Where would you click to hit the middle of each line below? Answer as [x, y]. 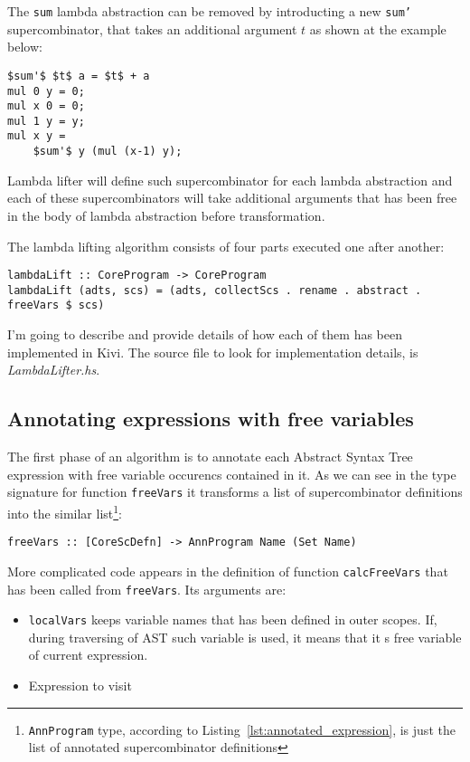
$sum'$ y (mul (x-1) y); [108, 152]
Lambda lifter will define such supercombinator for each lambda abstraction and [230, 180]
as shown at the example [378, 29]
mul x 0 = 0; [46, 106]
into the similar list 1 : [65, 511]
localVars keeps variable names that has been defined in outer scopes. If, [233, 619]
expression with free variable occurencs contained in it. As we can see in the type [232, 474]
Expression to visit [80, 686]
